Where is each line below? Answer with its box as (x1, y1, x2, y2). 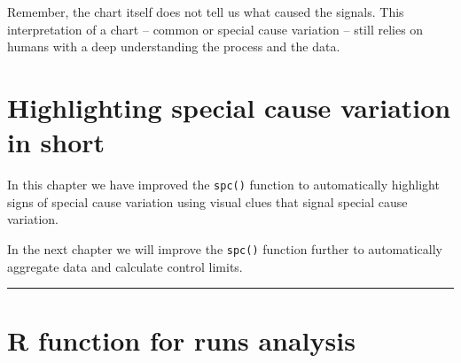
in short (7, 124, 105, 160)
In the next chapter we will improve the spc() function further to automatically (7, 239, 442, 258)
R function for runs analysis (7, 322, 356, 359)
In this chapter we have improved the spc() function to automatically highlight (7, 175, 440, 194)
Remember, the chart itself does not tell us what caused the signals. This (7, 3, 404, 20)
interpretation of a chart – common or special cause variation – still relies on (7, 19, 424, 38)
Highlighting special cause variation (7, 89, 451, 125)
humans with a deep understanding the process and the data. (7, 37, 340, 56)
